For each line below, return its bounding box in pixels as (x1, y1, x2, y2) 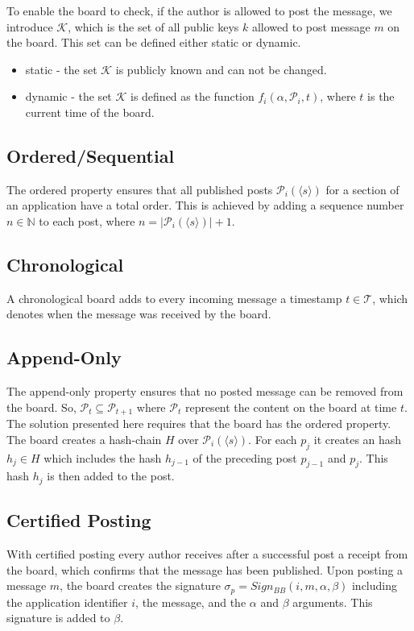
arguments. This (292, 593, 373, 610)
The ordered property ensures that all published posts (6, 181, 273, 197)
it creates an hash (313, 430, 402, 447)
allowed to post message (251, 18, 371, 35)
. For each (248, 430, 297, 447)
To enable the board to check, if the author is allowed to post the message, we (6, 2, 392, 19)
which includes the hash (43, 449, 162, 466)
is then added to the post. (47, 467, 175, 484)
